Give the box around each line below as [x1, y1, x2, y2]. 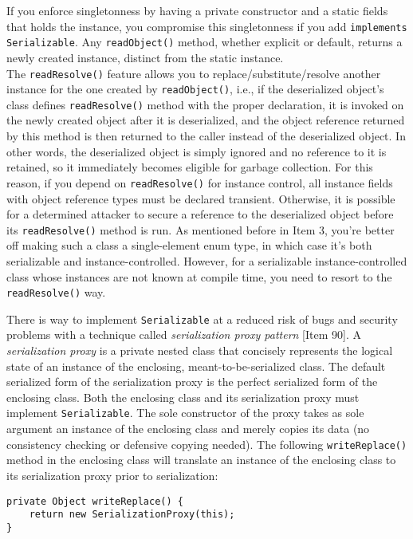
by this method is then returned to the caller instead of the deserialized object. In [6, 128, 406, 144]
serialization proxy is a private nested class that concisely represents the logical [6, 342, 393, 359]
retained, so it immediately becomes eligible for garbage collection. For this [6, 159, 373, 175]
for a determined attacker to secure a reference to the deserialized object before [6, 206, 394, 222]
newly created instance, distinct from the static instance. [6, 49, 284, 65]
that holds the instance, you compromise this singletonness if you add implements [6, 18, 407, 34]
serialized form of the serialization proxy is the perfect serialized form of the [6, 373, 378, 390]
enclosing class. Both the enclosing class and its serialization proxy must [6, 388, 360, 405]
